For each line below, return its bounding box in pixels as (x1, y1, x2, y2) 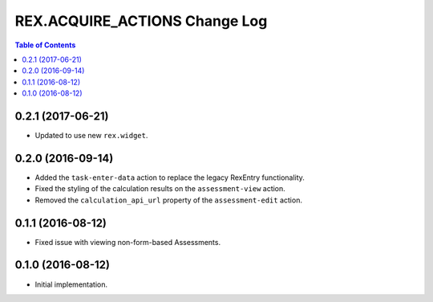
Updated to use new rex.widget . (34, 131, 148, 141)
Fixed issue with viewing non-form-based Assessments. (34, 237, 221, 247)
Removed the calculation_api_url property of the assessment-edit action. (34, 195, 302, 205)
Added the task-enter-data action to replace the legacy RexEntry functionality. (34, 173, 305, 182)
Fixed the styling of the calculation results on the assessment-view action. (34, 184, 286, 194)
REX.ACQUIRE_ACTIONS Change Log (14, 12, 268, 30)
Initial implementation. (34, 280, 108, 289)
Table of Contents (14, 40, 76, 50)
